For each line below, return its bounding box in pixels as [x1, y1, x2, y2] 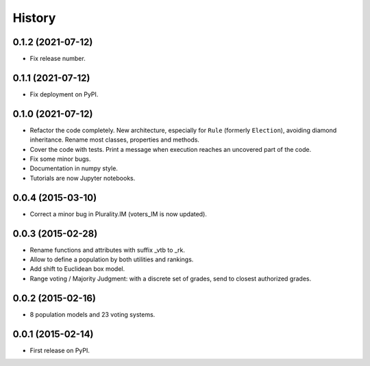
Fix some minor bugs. [29, 155, 91, 164]
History [12, 10, 56, 25]
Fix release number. [29, 55, 86, 63]
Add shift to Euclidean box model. [29, 265, 125, 273]
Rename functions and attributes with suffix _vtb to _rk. [29, 246, 185, 254]
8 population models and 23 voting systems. [29, 310, 156, 318]
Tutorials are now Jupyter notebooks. [29, 174, 136, 182]
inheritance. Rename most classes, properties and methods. [29, 135, 200, 144]
